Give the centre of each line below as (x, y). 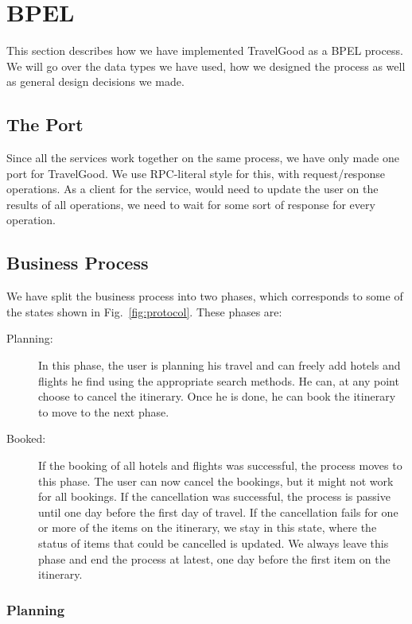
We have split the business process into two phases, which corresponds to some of (205, 296)
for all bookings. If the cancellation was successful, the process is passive (214, 496)
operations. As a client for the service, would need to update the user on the (192, 189)
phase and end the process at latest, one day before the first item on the (214, 558)
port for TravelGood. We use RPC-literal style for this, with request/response (196, 173)
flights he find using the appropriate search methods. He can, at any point (219, 380)
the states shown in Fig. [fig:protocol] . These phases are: (144, 311)
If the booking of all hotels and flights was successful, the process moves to (220, 465)
